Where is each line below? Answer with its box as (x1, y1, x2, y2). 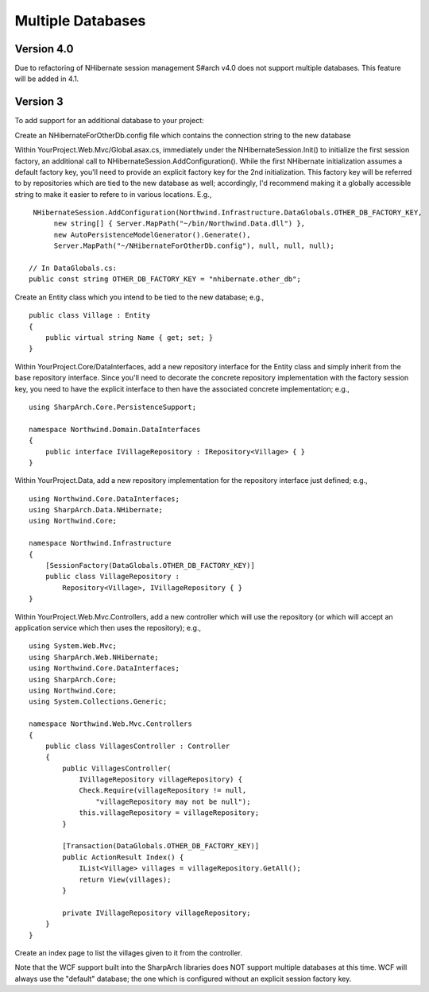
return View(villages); (79, 874, 172, 884)
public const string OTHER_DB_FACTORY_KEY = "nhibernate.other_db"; (29, 275, 301, 284)
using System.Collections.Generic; (29, 697, 168, 706)
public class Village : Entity (29, 311, 151, 320)
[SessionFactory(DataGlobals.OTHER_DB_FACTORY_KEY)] (44, 561, 256, 570)
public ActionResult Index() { (62, 852, 184, 862)
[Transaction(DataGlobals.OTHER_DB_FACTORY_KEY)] (62, 842, 260, 851)
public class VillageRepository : (44, 572, 180, 581)
